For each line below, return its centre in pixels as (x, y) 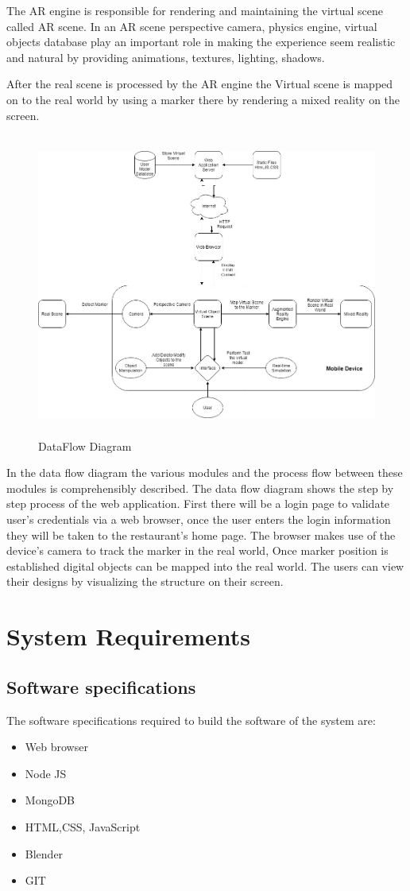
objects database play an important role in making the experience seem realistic (201, 42)
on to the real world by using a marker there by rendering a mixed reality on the (203, 99)
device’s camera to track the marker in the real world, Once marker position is (197, 550)
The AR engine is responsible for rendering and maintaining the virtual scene (195, 10)
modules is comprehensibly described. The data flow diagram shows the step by (200, 488)
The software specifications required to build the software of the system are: (191, 720)
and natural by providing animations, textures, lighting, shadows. (166, 57)
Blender (44, 853)
